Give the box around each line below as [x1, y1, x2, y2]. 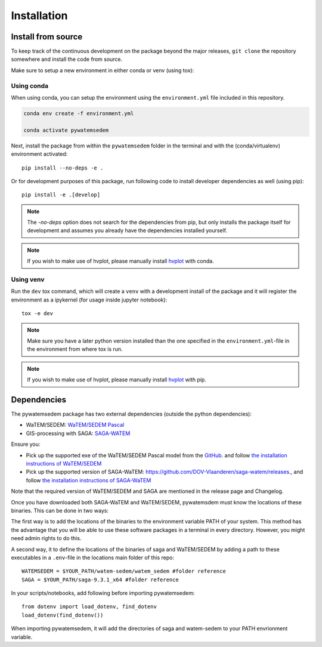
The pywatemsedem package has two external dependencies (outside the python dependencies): [11, 411, 252, 418]
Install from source [11, 32, 83, 42]
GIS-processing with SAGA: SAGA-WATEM [26, 430, 131, 437]
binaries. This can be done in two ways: [11, 507, 109, 514]
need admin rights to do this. [11, 535, 82, 542]
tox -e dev [21, 310, 54, 317]
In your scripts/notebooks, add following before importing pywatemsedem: [11, 590, 195, 597]
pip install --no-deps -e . [21, 164, 104, 171]
